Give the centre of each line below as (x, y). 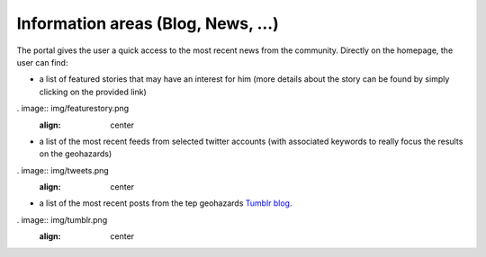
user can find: (42, 62)
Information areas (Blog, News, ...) (148, 23)
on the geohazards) (76, 154)
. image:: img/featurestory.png (73, 109)
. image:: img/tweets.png (63, 170)
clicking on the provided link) (93, 92)
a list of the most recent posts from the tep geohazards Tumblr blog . (166, 203)
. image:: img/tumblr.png (62, 219)
